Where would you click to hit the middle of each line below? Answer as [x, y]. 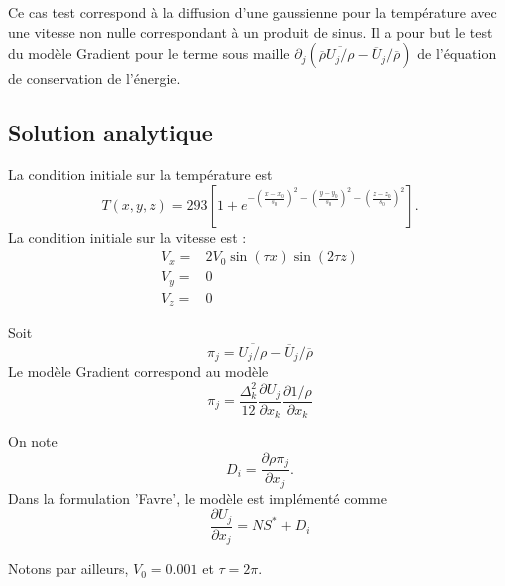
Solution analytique [110, 132]
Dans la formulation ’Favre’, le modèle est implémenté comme [197, 497]
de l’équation [457, 53]
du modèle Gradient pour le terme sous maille [149, 53]
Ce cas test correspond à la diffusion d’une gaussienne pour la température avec [252, 12]
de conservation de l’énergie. [94, 78]
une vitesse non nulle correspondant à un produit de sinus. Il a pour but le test [250, 31]
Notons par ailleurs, [68, 568]
